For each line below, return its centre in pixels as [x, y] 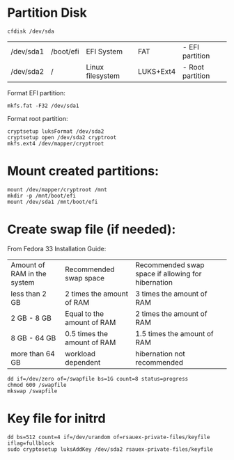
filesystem [103, 76]
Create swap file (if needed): [92, 229]
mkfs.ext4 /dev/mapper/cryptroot [56, 143]
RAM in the [29, 273]
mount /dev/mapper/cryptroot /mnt [57, 189]
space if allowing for [169, 273]
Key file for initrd [56, 418]
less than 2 [29, 294]
